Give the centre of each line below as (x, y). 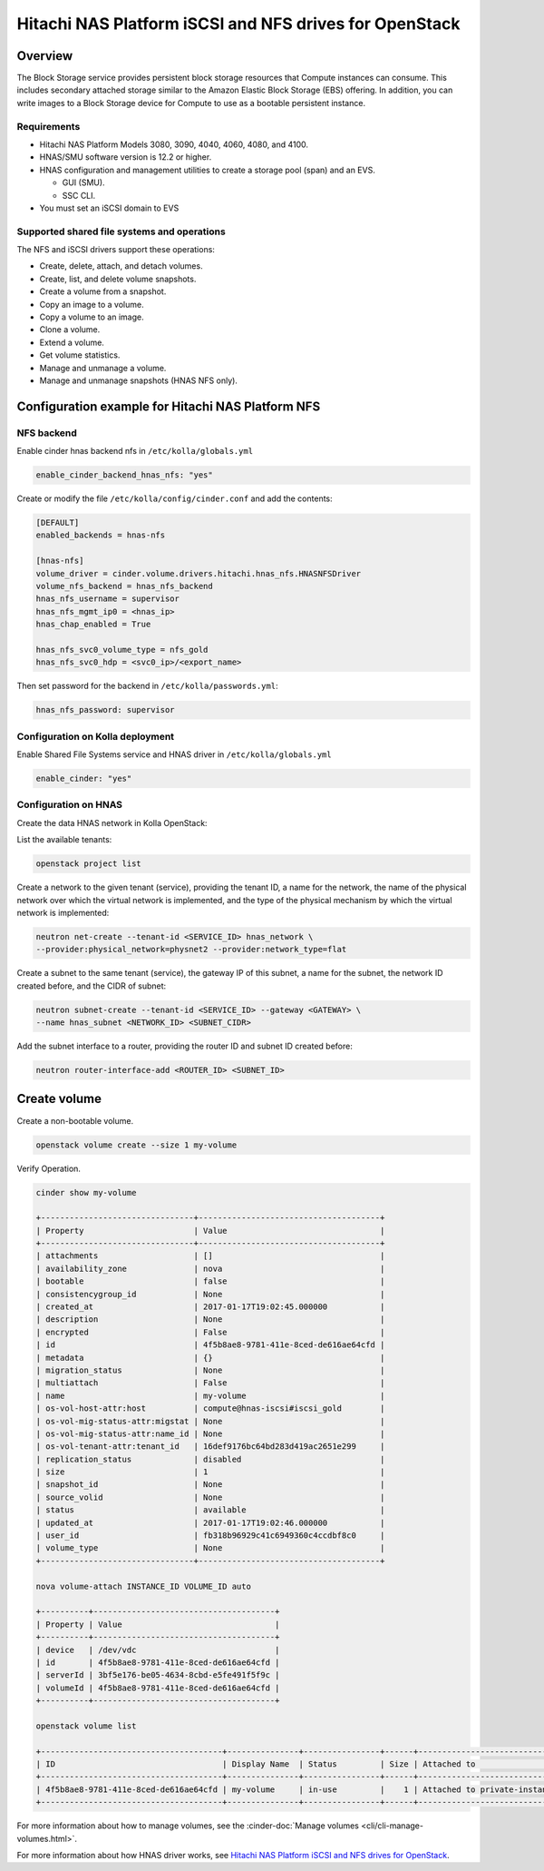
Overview (45, 56)
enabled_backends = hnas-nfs (101, 535)
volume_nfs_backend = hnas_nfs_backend (124, 586)
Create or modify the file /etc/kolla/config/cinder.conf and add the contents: (175, 498)
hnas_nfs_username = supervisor (108, 599)
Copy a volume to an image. (92, 317)
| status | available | (210, 1510)
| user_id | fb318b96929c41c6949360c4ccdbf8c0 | (210, 1536)
